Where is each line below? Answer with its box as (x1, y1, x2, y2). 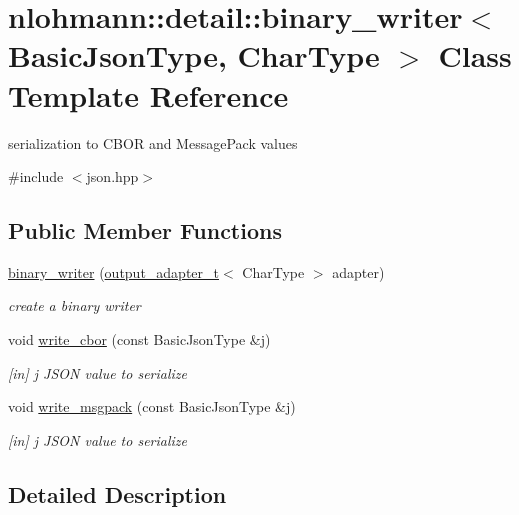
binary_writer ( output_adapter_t (8, 261, 220, 282)
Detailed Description (8, 478, 227, 509)
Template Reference (8, 74, 289, 115)
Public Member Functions (8, 215, 282, 246)
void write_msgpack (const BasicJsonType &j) (8, 396, 296, 417)
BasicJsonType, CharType (8, 35, 380, 76)
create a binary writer (8, 295, 141, 316)
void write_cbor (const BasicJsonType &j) (8, 329, 271, 350)
